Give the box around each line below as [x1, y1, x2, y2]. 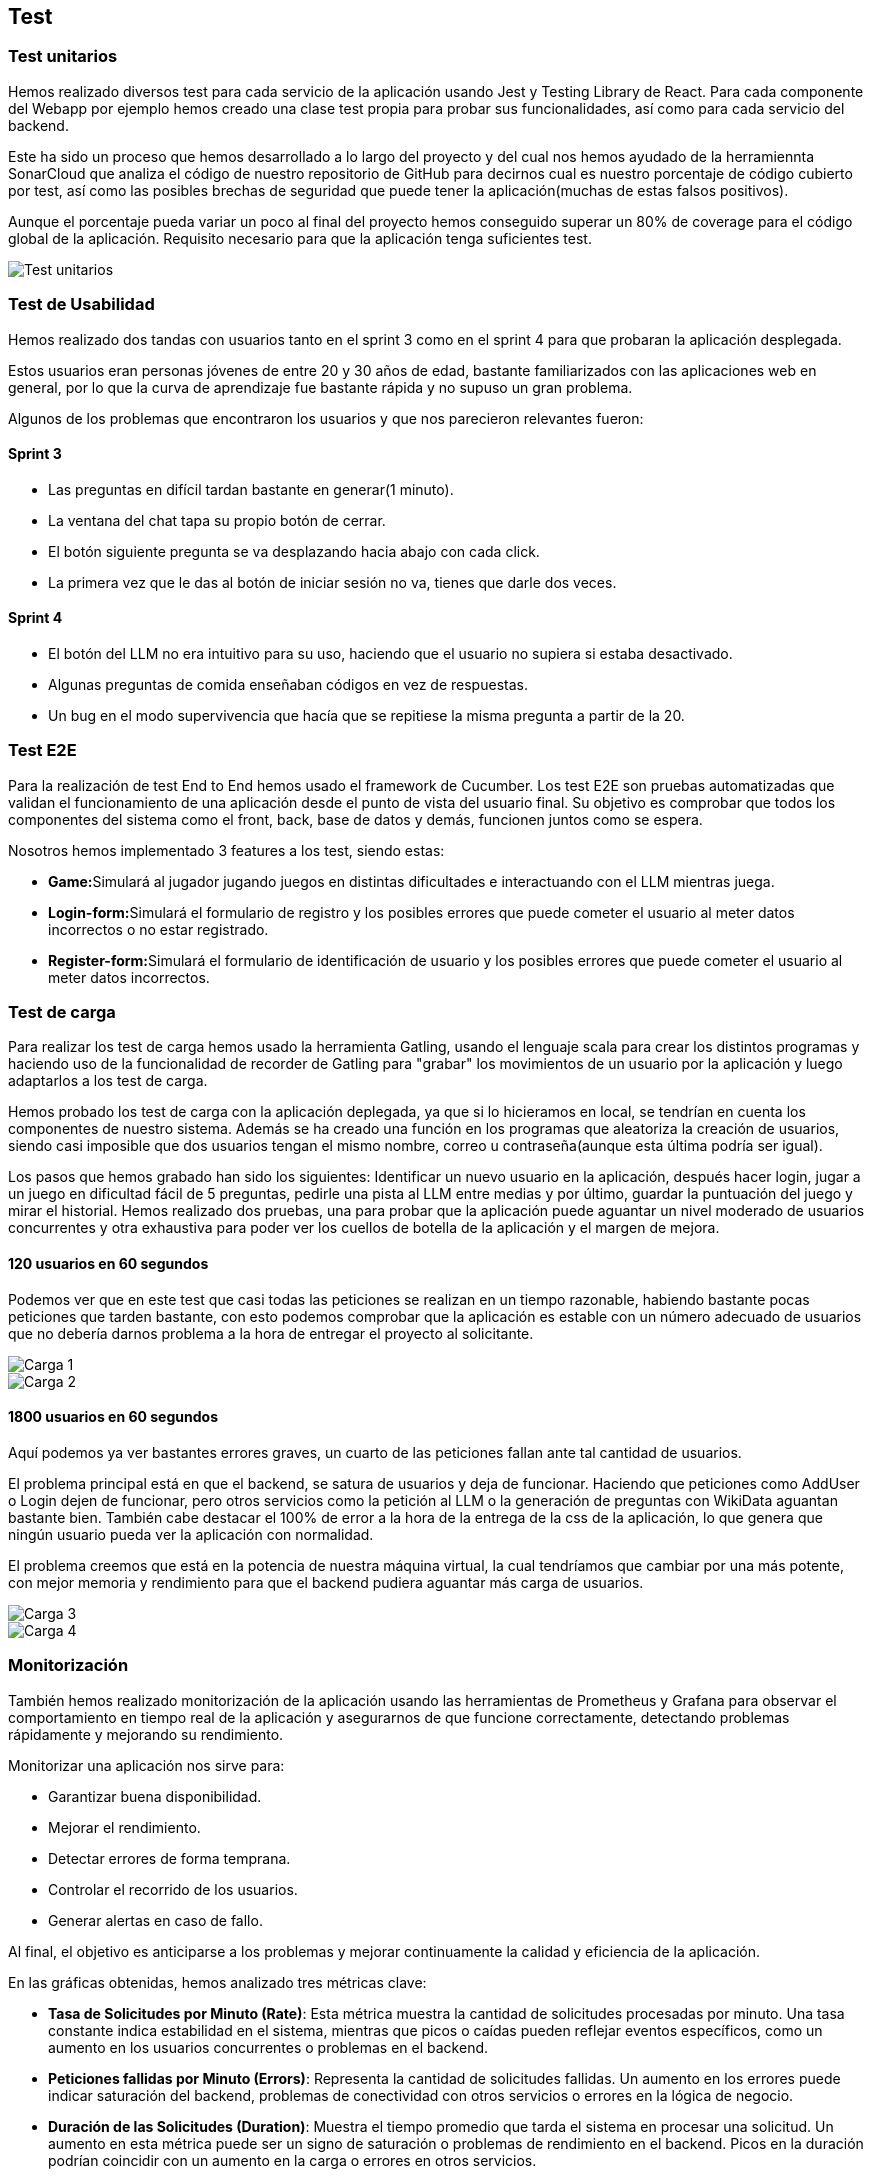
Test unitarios [8, 46, 118, 67]
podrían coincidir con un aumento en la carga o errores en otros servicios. [48, 2151, 537, 2169]
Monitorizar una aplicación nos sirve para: [8, 1756, 285, 1774]
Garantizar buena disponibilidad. [48, 1787, 262, 1805]
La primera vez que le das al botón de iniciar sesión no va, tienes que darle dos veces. [48, 573, 617, 591]
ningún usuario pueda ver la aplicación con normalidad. [8, 1525, 374, 1543]
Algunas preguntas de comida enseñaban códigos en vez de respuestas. [48, 675, 528, 693]
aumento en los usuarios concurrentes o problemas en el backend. [48, 2038, 489, 2056]
